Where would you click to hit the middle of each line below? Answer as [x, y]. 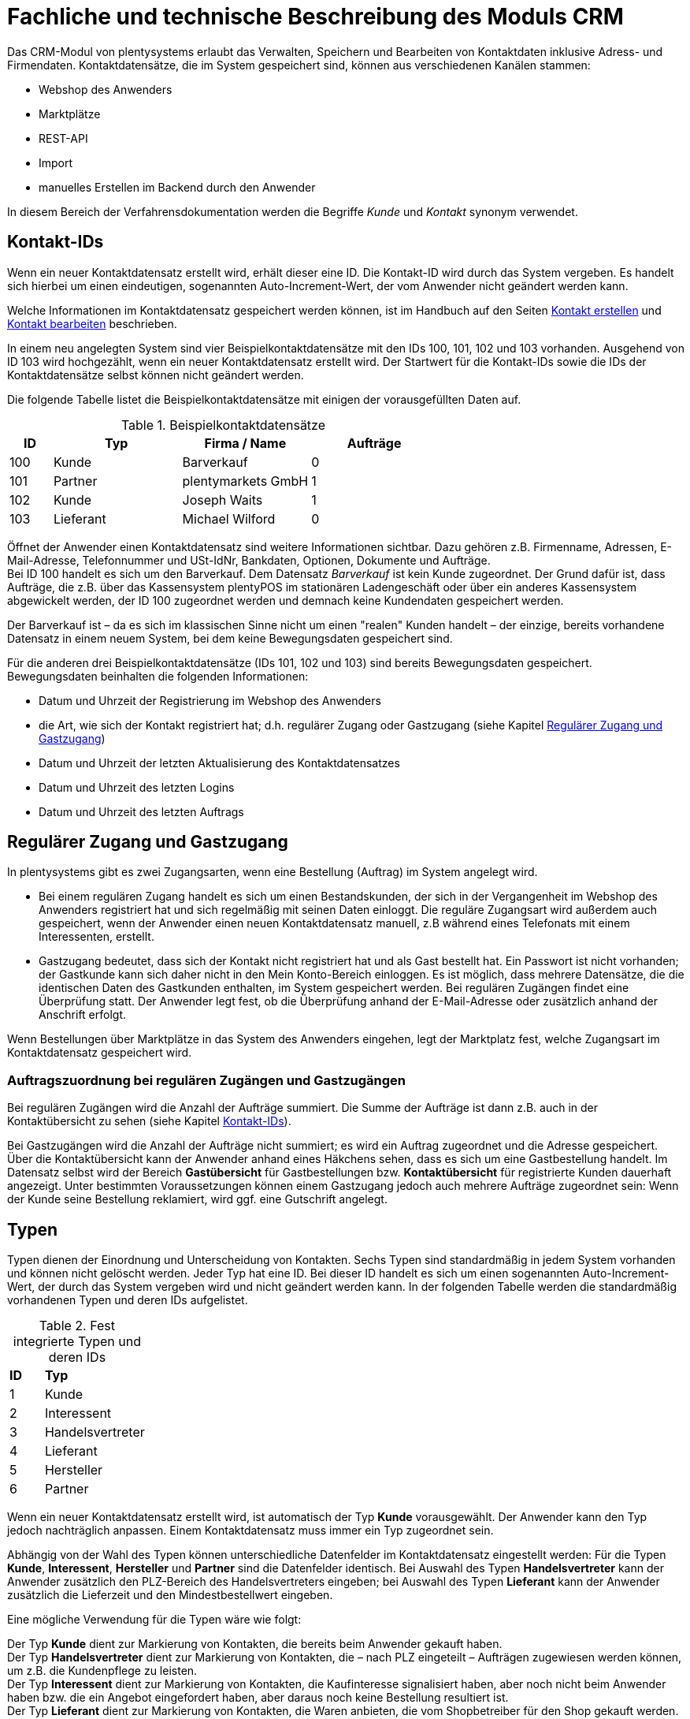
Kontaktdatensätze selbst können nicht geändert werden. [156, 375]
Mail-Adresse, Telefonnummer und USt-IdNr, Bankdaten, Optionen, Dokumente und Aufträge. [249, 560]
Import [56, 162]
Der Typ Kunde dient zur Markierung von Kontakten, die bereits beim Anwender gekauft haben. [255, 1644]
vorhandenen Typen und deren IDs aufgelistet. [128, 1300]
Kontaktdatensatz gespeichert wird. [100, 1053]
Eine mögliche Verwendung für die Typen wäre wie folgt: [154, 1620]
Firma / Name [245, 443]
